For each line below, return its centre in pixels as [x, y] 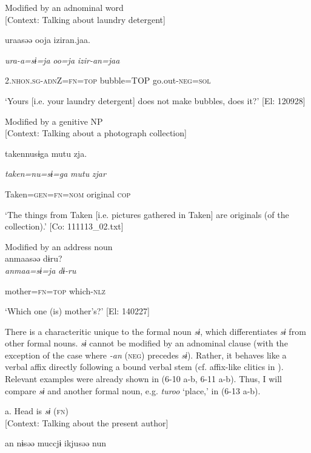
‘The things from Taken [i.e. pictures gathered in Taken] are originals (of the [147, 214]
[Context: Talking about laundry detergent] [85, 19]
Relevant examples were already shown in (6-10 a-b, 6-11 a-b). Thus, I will [144, 379]
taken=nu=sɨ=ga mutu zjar [55, 174]
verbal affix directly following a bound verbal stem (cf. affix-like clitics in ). [144, 367]
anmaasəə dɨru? [34, 258]
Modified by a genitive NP [54, 121]
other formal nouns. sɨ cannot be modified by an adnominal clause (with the [146, 343]
